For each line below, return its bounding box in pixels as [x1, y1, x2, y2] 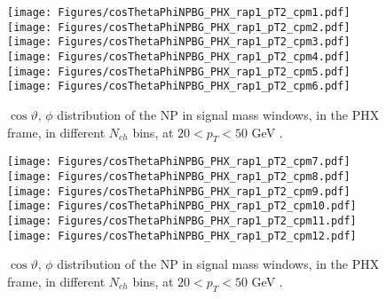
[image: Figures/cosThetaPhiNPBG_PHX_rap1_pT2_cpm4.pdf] [7, 50, 351, 63]
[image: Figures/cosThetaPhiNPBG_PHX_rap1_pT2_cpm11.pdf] [7, 214, 357, 227]
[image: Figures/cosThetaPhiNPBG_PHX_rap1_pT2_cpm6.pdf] [7, 80, 351, 93]
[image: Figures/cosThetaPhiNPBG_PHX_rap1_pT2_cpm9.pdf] [7, 185, 351, 198]
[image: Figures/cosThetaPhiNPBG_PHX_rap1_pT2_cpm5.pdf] [7, 65, 351, 78]
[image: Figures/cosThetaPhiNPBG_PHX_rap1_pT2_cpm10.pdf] [7, 200, 357, 213]
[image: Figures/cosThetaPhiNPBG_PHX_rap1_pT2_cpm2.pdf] [7, 20, 351, 34]
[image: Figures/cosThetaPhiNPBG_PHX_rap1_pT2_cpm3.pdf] [7, 35, 351, 49]
